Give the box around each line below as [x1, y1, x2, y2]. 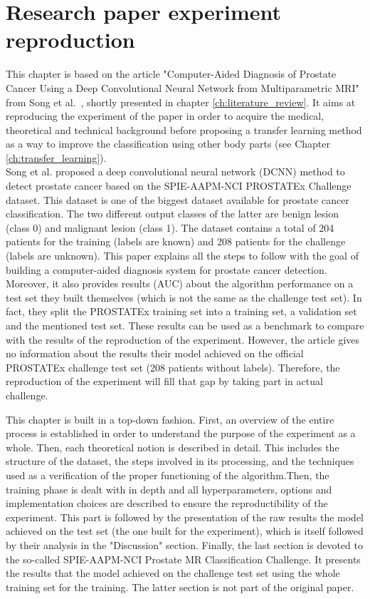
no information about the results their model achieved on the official [6, 346, 304, 361]
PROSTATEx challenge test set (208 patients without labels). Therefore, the [6, 359, 340, 374]
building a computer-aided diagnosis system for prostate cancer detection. [6, 262, 327, 277]
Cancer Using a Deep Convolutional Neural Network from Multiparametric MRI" [6, 80, 359, 95]
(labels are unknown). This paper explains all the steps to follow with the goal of [6, 248, 359, 263]
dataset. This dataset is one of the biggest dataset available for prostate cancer [6, 192, 349, 207]
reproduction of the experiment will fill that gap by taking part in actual [6, 374, 323, 389]
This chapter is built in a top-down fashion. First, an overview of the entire [6, 411, 334, 426]
